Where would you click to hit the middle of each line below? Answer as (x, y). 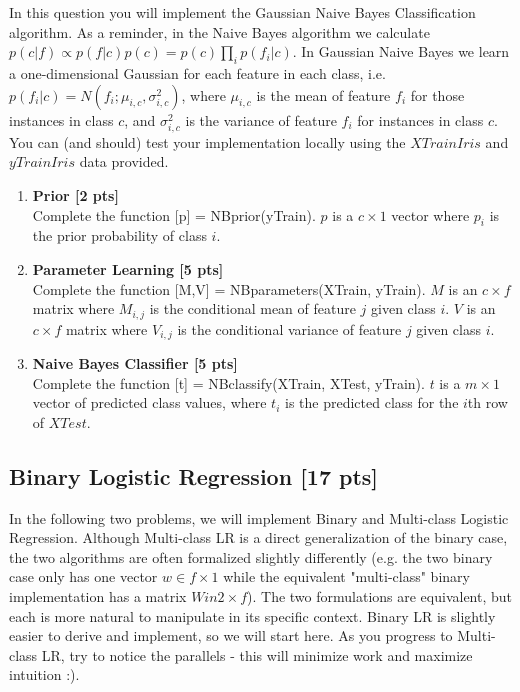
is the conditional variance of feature (289, 328)
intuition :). (44, 674)
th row (487, 402)
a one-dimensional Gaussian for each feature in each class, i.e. (197, 72)
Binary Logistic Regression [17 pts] (194, 475)
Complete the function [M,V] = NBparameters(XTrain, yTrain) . (229, 288)
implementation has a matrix (98, 595)
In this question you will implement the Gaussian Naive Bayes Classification (242, 12)
